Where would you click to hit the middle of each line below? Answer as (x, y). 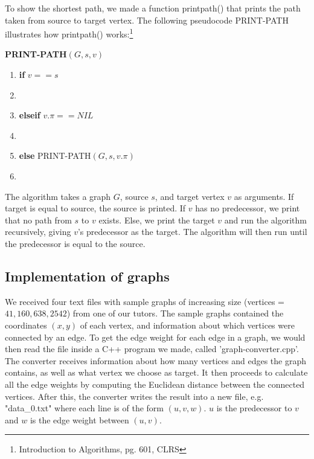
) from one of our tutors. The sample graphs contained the (175, 313)
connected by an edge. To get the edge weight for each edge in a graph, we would (155, 337)
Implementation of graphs (87, 276)
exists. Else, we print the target (157, 220)
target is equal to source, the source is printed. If (95, 208)
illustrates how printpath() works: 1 (69, 33)
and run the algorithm (265, 220)
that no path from (38, 220)
